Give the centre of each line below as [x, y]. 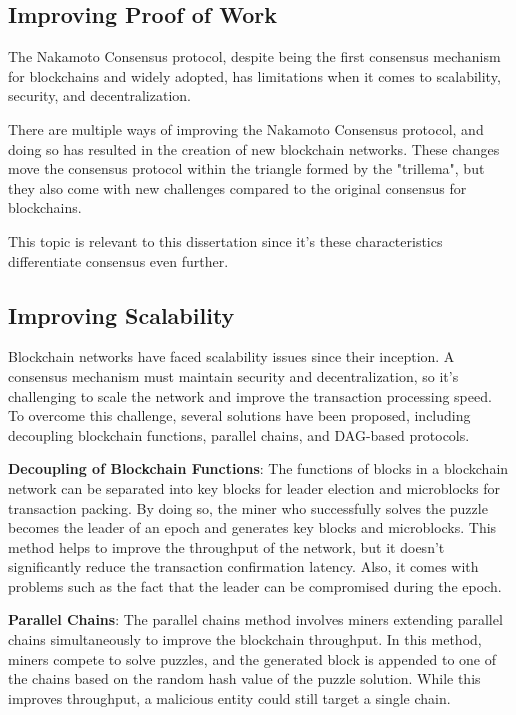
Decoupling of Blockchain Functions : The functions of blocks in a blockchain [258, 468]
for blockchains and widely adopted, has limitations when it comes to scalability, [254, 75]
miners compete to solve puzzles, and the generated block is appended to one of [252, 658]
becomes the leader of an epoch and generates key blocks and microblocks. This [252, 527]
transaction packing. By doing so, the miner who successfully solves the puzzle [248, 507]
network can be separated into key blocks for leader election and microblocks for [254, 487]
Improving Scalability [121, 314]
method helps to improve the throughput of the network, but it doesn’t [226, 546]
